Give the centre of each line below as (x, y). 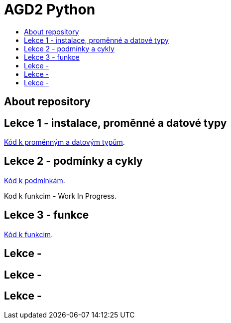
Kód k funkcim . (29, 234)
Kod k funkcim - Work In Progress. (60, 196)
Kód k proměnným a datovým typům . (64, 142)
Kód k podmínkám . (35, 180)
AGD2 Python (50, 9)
